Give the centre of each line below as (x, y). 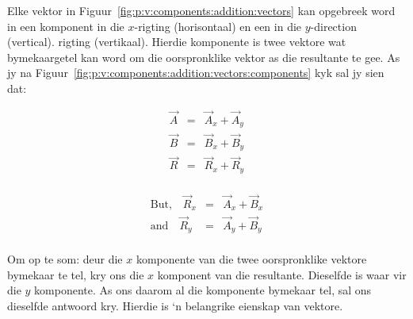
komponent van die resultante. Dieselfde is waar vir (282, 274)
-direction (333, 26)
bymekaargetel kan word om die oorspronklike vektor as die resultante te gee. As (204, 57)
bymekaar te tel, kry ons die (76, 274)
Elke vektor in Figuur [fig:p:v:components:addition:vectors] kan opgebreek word (201, 10)
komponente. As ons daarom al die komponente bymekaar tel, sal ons (203, 290)
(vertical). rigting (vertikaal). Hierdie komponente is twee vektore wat (177, 42)
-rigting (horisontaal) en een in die (218, 26)
